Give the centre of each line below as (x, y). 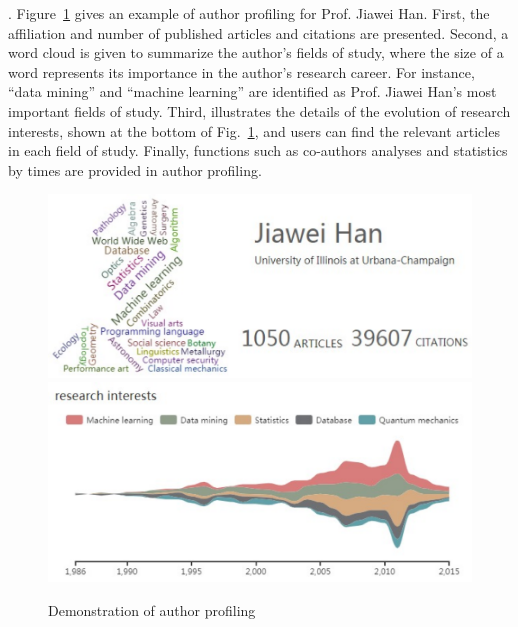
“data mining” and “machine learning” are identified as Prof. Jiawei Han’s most (252, 91)
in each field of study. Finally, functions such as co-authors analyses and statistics (258, 150)
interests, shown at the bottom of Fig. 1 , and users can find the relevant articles (254, 130)
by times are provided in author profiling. (135, 169)
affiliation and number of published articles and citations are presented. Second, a (258, 32)
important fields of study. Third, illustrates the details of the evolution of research (259, 110)
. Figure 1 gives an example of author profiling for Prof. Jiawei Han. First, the (249, 13)
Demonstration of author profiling (152, 609)
